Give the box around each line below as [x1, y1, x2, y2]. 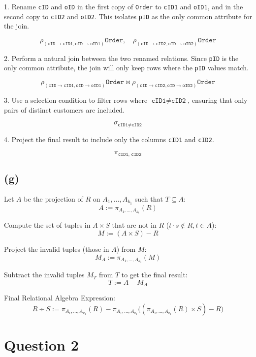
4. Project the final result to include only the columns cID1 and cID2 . [4, 134, 214, 144]
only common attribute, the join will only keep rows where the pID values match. [4, 62, 249, 73]
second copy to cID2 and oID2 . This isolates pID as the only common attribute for [4, 11, 252, 21]
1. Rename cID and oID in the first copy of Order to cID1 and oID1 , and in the [4, 1, 243, 11]
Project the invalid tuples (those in [4, 243, 109, 254]
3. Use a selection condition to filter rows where [4, 94, 148, 105]
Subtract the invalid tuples [4, 269, 85, 280]
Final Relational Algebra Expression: [4, 293, 116, 303]
